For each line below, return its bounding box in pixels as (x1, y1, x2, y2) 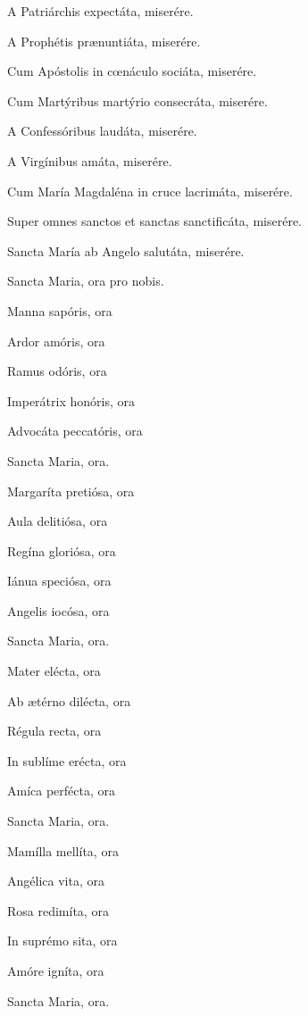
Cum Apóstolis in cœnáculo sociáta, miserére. (7, 62, 257, 80)
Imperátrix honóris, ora (7, 391, 135, 410)
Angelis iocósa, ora (7, 601, 110, 620)
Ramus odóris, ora (7, 362, 107, 380)
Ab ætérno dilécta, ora (7, 691, 131, 710)
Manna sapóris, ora (7, 301, 112, 320)
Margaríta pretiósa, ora (7, 481, 135, 500)
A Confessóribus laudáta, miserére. (7, 121, 197, 140)
